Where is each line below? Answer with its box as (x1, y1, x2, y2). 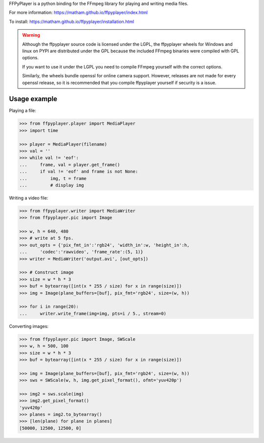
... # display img (19, 182, 84, 188)
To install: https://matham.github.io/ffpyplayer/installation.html (9, 19, 134, 24)
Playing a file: (9, 108, 36, 113)
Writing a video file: (9, 195, 48, 200)
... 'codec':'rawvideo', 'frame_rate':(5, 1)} (19, 249, 144, 255)
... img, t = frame (19, 176, 87, 181)
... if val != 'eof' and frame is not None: (19, 169, 138, 175)
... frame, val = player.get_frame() (19, 162, 120, 167)
